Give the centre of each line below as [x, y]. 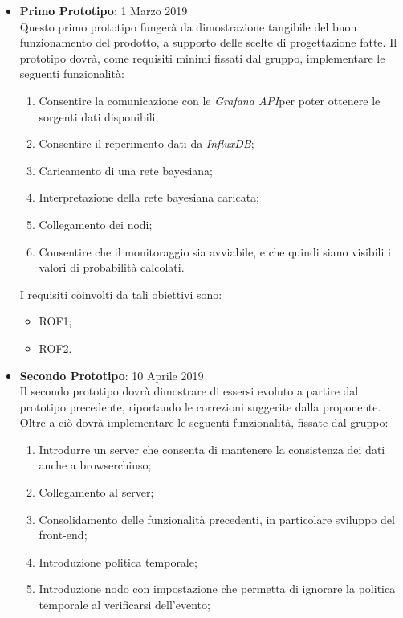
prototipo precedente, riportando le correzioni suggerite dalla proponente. [200, 406]
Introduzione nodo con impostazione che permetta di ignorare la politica [217, 589]
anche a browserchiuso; [95, 465]
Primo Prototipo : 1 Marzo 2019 [104, 10]
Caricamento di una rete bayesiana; [126, 170]
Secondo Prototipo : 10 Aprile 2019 [112, 375]
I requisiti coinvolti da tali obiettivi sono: [121, 294]
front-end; [63, 535]
